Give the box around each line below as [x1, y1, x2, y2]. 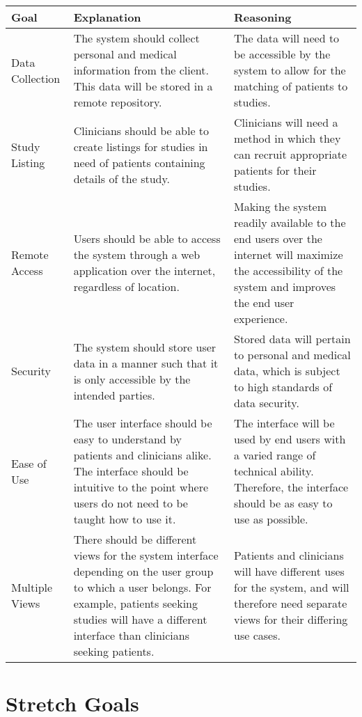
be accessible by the [234, 46, 331, 62]
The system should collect [73, 30, 200, 46]
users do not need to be [73, 495, 188, 511]
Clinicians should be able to [73, 122, 210, 139]
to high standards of [234, 379, 333, 395]
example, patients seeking [73, 595, 198, 611]
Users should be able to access [73, 230, 221, 246]
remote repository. [73, 94, 162, 110]
